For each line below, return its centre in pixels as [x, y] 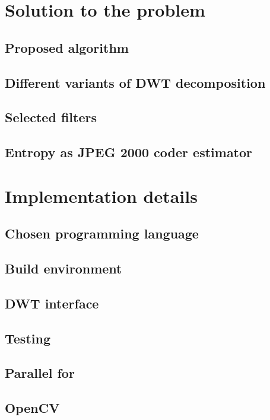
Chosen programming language [102, 233]
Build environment [63, 268]
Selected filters [51, 117]
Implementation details [101, 195]
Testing [28, 338]
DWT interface [52, 303]
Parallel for [40, 373]
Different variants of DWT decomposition [135, 82]
